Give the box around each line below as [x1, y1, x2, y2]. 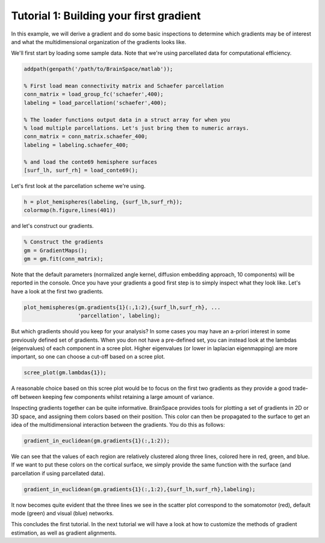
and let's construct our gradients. [11, 222, 94, 230]
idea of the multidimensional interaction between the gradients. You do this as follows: [11, 421, 225, 428]
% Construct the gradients [23, 239, 104, 245]
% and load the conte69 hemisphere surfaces [23, 159, 158, 165]
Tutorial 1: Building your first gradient [11, 9, 201, 22]
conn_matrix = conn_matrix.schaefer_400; [23, 133, 148, 140]
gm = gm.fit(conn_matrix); [23, 256, 104, 262]
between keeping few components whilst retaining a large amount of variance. [19, 393, 214, 400]
